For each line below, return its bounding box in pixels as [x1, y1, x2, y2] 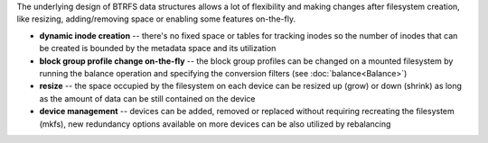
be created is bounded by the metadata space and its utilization [39, 43, 277, 54]
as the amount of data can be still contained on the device [39, 93, 257, 103]
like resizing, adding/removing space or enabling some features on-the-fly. [16, 13, 296, 24]
